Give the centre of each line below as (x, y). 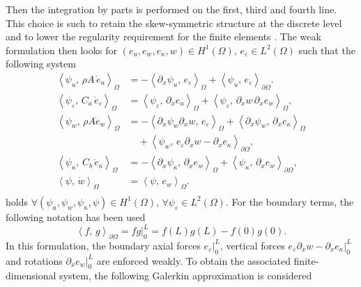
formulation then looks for (62, 50)
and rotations (34, 260)
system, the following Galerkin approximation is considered (186, 276)
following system (41, 64)
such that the (327, 50)
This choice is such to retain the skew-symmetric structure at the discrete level (174, 23)
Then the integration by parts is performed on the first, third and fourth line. (171, 9)
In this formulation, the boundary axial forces (103, 245)
